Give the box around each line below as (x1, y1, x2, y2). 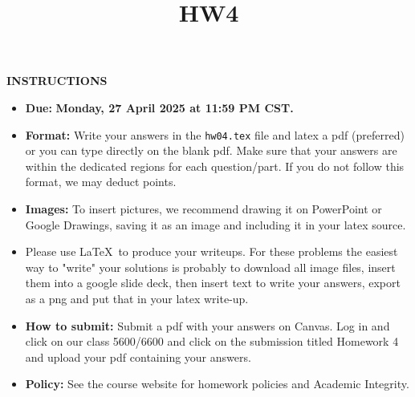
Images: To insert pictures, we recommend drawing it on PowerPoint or (25, 201, 382, 217)
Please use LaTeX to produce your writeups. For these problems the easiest (25, 243, 398, 260)
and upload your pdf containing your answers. (25, 348, 251, 365)
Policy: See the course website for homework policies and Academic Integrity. (25, 375, 409, 392)
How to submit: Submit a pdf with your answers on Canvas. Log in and (25, 317, 390, 334)
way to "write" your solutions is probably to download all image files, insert (25, 258, 396, 275)
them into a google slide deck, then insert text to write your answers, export (25, 274, 401, 291)
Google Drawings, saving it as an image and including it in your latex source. (25, 216, 406, 233)
